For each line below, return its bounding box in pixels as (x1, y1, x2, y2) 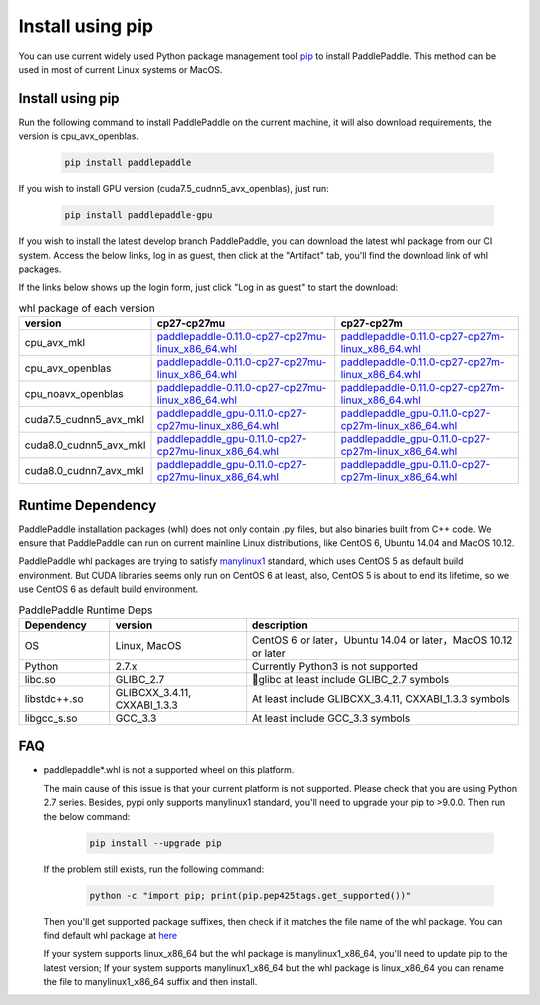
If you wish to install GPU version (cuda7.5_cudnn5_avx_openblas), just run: (18, 183, 329, 195)
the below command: (43, 810, 131, 822)
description (251, 618, 309, 632)
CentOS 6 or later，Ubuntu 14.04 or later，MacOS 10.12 (251, 633, 513, 647)
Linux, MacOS (115, 638, 182, 652)
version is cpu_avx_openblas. (18, 130, 140, 142)
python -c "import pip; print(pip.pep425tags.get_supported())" (89, 890, 412, 901)
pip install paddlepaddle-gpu (64, 210, 213, 221)
